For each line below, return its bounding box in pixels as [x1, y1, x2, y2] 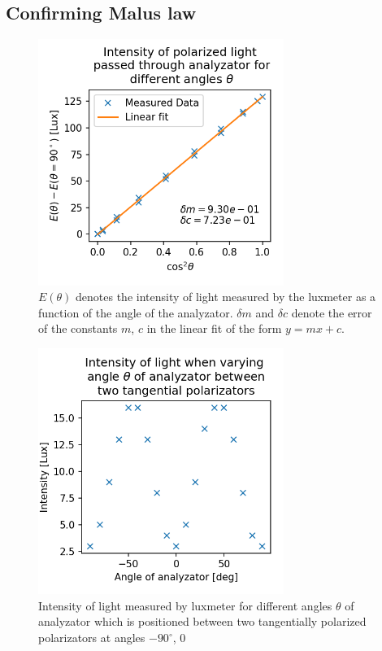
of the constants [38, 320, 118, 337]
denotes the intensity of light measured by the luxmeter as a [76, 288, 376, 305]
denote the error [291, 304, 372, 321]
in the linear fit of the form [146, 320, 282, 337]
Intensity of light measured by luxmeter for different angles [38, 596, 332, 614]
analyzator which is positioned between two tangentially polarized [38, 613, 367, 630]
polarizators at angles [38, 629, 145, 646]
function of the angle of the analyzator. [38, 304, 233, 321]
